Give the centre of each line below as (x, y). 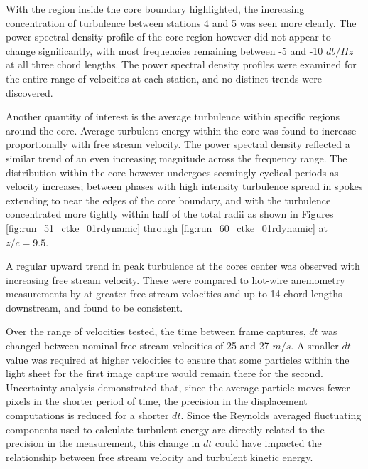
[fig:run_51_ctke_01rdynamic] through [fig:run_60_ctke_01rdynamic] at (167, 227)
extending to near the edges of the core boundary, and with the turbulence (168, 200)
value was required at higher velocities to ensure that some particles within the (178, 359)
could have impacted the (268, 443)
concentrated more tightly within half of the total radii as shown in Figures (170, 214)
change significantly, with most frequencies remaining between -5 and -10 (164, 50)
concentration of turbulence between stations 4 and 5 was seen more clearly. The (181, 22)
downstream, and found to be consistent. (94, 307)
